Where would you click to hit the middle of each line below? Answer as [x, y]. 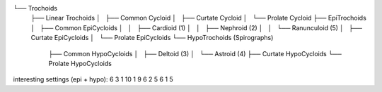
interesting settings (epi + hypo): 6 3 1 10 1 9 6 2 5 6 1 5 [93, 79]
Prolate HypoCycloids [80, 63]
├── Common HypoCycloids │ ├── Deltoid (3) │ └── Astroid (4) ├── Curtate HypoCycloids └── [195, 53]
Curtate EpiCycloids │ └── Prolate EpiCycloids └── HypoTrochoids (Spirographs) [152, 38]
